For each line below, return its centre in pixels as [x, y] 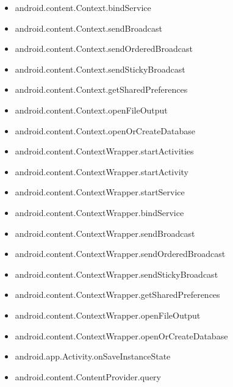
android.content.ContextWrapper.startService [100, 192]
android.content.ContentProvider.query [88, 376]
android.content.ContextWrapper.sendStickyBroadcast [116, 274]
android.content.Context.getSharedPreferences [101, 89]
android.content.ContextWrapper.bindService [99, 212]
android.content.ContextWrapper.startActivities [104, 151]
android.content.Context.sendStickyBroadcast [100, 69]
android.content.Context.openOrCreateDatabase [105, 130]
